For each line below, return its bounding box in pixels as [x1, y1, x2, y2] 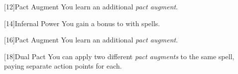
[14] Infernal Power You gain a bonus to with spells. [4, 18, 160, 28]
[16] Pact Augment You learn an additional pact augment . [4, 35, 178, 45]
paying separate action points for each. [4, 61, 122, 71]
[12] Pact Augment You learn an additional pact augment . [4, 1, 178, 11]
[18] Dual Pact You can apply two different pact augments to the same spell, [4, 51, 235, 61]
